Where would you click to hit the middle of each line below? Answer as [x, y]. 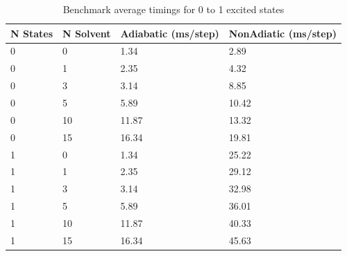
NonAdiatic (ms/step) [282, 33]
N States [32, 33]
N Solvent [86, 33]
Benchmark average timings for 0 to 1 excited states [173, 9]
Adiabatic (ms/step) [170, 33]
